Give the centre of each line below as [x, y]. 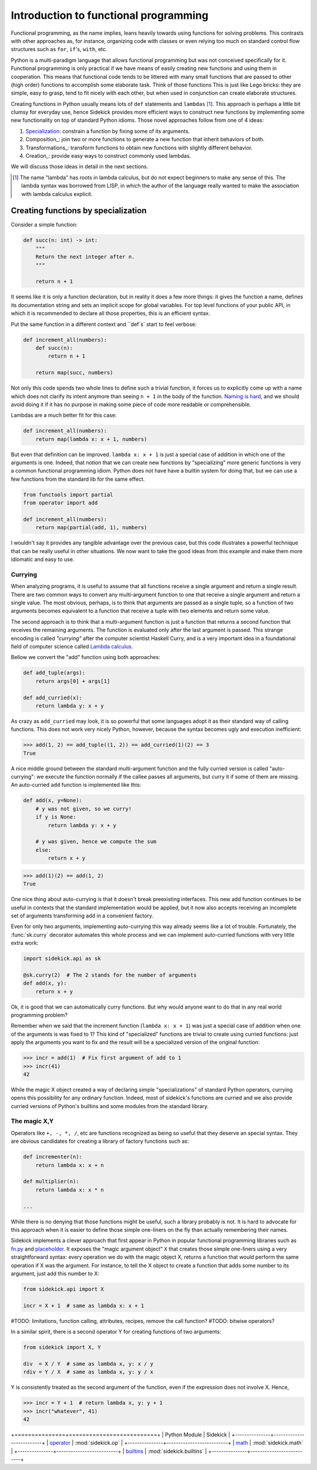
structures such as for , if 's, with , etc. [59, 49]
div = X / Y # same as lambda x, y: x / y [88, 1363]
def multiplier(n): [51, 1182]
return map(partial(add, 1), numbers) [91, 528]
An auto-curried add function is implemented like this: [76, 785]
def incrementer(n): [53, 1157]
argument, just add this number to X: [55, 1273]
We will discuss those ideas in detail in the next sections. [80, 167]
